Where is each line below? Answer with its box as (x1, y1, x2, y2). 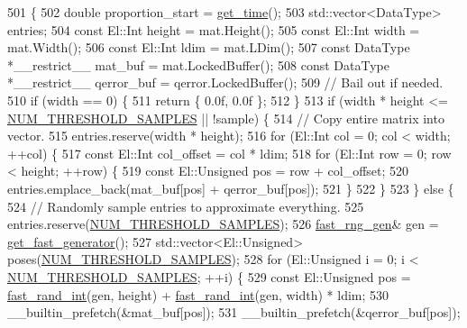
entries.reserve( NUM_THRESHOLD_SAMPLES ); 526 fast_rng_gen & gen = (7, 214, 439, 233)
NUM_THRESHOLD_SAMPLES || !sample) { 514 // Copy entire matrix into (7, 108, 444, 127)
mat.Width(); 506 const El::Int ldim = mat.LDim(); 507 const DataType (7, 38, 410, 57)
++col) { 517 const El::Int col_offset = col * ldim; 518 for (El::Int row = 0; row (7, 143, 452, 162)
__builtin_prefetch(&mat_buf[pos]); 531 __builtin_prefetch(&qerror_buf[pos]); (7, 303, 461, 322)
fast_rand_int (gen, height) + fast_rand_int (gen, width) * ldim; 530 (7, 285, 389, 304)
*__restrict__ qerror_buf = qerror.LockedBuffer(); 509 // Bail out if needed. (7, 73, 444, 92)
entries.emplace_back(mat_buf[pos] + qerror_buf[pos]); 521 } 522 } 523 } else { (7, 178, 454, 197)
